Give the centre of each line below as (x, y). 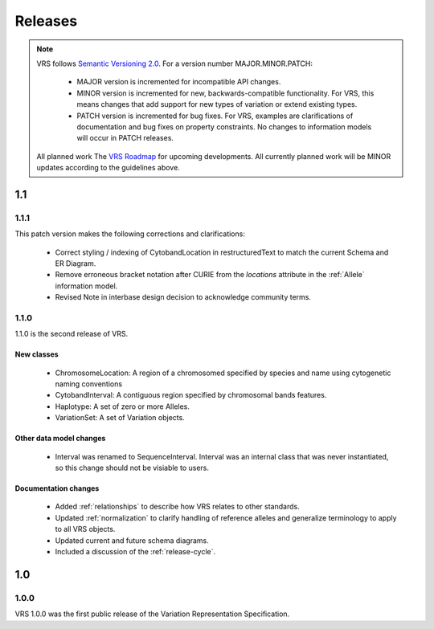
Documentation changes (57, 488)
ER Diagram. (76, 263)
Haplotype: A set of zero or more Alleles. (123, 406)
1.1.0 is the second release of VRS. (72, 334)
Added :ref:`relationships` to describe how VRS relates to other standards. (178, 507)
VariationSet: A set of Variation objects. (120, 418)
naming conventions (89, 384)
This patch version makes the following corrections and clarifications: (130, 234)
